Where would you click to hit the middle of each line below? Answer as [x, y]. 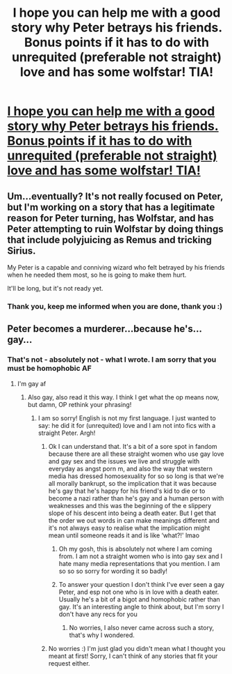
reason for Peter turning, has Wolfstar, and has [110, 218]
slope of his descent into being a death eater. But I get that [132, 513]
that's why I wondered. [102, 635]
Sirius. [22, 251]
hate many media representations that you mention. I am [139, 563]
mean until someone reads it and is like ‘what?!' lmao [124, 535]
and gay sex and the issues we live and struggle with [124, 461]
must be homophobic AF [49, 369]
